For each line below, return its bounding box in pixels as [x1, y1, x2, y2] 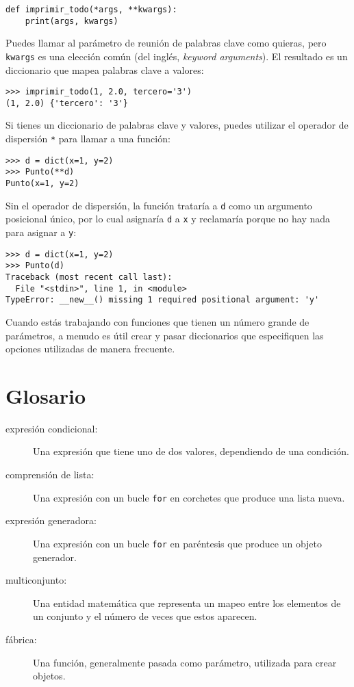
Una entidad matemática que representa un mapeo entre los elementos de [33, 595, 341, 610]
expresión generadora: [5, 513, 97, 528]
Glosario [5, 381, 86, 409]
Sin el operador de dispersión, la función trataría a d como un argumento [5, 198, 312, 212]
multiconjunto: [5, 573, 67, 587]
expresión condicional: [5, 421, 98, 435]
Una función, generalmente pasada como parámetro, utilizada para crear [33, 655, 337, 669]
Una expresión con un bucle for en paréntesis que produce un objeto [33, 536, 323, 550]
